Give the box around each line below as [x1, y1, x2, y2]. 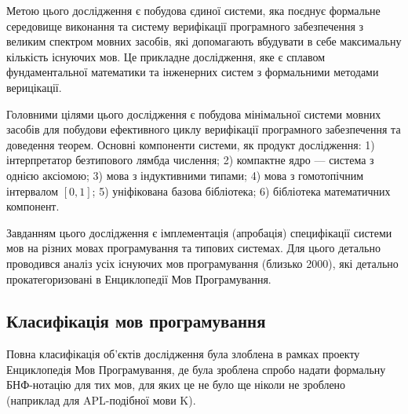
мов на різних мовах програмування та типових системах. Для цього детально [6, 240, 381, 256]
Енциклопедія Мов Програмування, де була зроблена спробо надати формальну [6, 361, 386, 377]
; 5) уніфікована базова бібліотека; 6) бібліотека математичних [92, 182, 391, 199]
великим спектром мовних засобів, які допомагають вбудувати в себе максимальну [6, 33, 402, 49]
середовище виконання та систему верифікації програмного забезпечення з [6, 17, 364, 34]
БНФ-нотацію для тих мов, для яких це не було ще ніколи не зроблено [6, 376, 346, 393]
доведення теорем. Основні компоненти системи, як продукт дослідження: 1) [6, 136, 375, 152]
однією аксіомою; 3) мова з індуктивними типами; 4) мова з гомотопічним [6, 167, 364, 183]
